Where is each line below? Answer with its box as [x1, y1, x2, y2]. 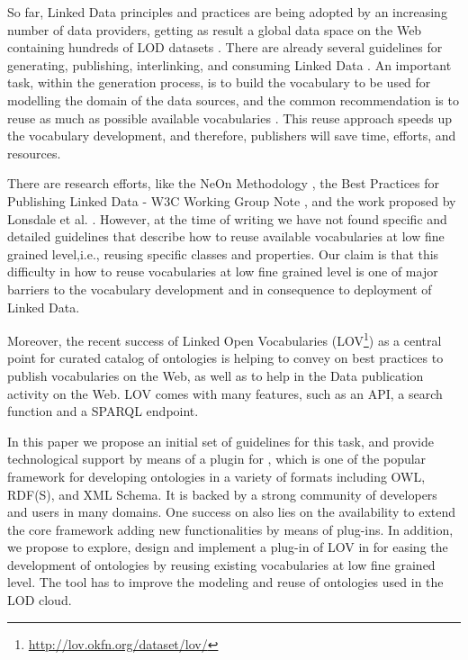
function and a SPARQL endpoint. [7, 402, 199, 420]
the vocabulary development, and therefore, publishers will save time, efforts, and [7, 126, 456, 145]
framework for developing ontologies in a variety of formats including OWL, [7, 466, 426, 485]
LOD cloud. [7, 591, 72, 610]
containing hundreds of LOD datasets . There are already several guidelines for [7, 38, 443, 57]
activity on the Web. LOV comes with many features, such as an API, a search [7, 384, 443, 402]
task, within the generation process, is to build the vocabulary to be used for [7, 73, 431, 92]
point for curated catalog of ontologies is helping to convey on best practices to [7, 348, 444, 367]
